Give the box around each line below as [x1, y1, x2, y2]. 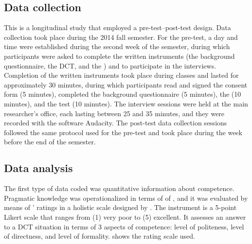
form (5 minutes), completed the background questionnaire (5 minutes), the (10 [4, 89, 241, 99]
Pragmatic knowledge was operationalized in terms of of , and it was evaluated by [4, 192, 248, 203]
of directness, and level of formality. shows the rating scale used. [4, 231, 195, 241]
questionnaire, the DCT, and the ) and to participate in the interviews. [4, 60, 216, 70]
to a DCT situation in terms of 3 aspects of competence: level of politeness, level [4, 221, 244, 231]
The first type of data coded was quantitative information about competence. [4, 183, 234, 193]
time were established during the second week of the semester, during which [4, 41, 230, 52]
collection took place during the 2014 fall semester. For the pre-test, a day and [4, 32, 238, 42]
